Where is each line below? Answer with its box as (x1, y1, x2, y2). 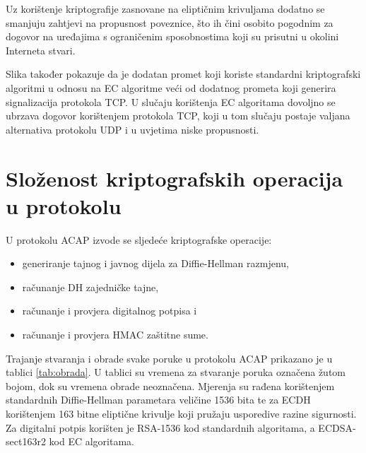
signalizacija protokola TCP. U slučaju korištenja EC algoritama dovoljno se (6, 94, 336, 109)
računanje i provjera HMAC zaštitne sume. (22, 327, 208, 342)
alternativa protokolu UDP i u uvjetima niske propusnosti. (6, 122, 259, 136)
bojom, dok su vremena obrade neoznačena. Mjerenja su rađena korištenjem (6, 378, 335, 393)
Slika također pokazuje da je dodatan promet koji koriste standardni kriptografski (6, 66, 361, 81)
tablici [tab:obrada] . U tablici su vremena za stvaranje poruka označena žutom (6, 365, 346, 380)
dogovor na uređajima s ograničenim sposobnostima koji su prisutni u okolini (6, 29, 339, 44)
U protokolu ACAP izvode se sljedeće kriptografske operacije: (6, 232, 272, 247)
